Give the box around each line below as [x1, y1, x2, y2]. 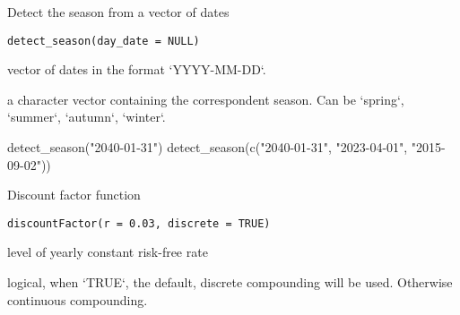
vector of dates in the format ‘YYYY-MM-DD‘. [7, 60, 266, 79]
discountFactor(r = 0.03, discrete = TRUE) [7, 217, 271, 230]
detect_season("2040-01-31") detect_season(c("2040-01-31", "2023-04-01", [7, 138, 408, 157]
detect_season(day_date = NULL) [7, 34, 200, 47]
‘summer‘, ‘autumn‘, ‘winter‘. [7, 107, 166, 126]
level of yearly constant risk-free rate [7, 243, 208, 261]
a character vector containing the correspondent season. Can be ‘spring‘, [7, 89, 404, 108]
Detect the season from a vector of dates [7, 3, 230, 21]
